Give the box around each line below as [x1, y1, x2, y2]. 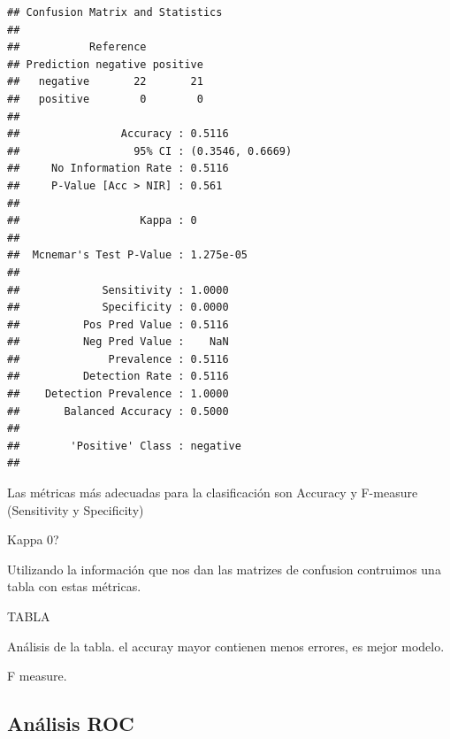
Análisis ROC [7, 710, 134, 737]
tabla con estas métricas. [7, 577, 141, 596]
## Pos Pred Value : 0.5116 [7, 318, 229, 331]
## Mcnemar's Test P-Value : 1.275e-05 [7, 249, 248, 262]
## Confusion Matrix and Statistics [7, 6, 223, 19]
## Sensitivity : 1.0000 [7, 283, 229, 296]
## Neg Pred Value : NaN [7, 335, 229, 349]
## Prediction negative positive [7, 58, 203, 71]
